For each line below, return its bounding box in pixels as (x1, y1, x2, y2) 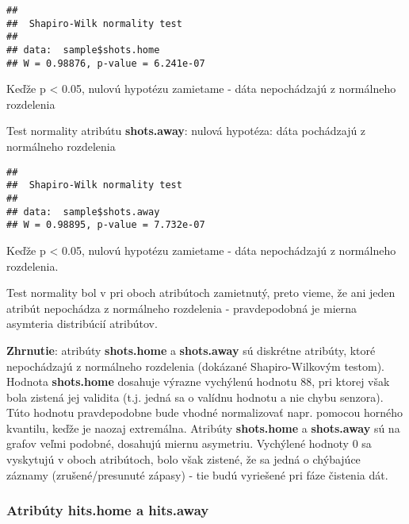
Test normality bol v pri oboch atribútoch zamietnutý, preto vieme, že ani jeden (6, 284, 396, 301)
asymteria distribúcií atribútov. (6, 315, 158, 332)
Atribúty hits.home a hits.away (6, 500, 209, 520)
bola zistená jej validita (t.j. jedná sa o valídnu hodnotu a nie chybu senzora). (6, 388, 384, 405)
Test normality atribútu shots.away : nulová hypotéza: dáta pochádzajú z (6, 122, 366, 139)
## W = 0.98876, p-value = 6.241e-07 (6, 57, 205, 69)
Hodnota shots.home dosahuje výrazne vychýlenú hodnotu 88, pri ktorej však (6, 373, 390, 390)
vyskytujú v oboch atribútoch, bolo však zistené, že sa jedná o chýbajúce (6, 451, 361, 468)
